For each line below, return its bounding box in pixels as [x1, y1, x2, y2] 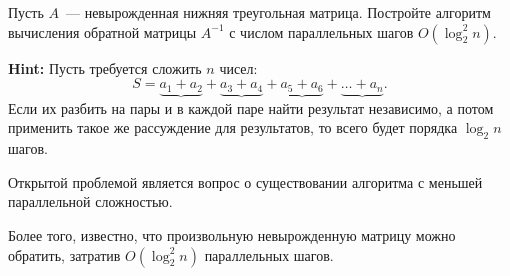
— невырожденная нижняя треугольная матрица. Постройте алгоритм [65, 2, 491, 22]
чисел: [219, 57, 258, 78]
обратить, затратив [8, 244, 121, 265]
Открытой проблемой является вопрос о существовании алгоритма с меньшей [8, 171, 483, 192]
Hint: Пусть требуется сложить [8, 57, 202, 78]
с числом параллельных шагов [229, 21, 414, 42]
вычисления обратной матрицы [8, 21, 197, 42]
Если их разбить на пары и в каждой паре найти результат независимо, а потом [8, 97, 494, 118]
